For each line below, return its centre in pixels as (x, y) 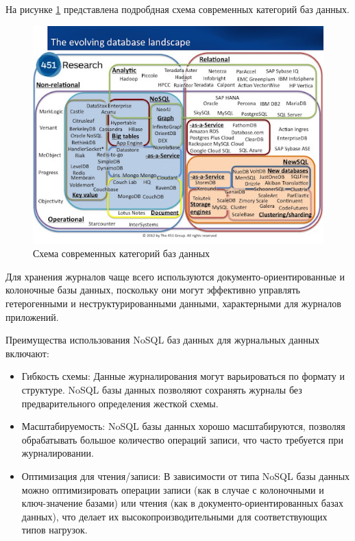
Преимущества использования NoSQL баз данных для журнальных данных (163, 340)
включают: (27, 353)
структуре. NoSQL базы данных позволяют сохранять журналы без (162, 389)
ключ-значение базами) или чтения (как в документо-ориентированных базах (182, 503)
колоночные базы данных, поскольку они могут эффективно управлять (153, 290)
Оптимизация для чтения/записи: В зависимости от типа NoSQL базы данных (186, 476)
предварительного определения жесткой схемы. (120, 403)
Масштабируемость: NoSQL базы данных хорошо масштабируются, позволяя (183, 426)
